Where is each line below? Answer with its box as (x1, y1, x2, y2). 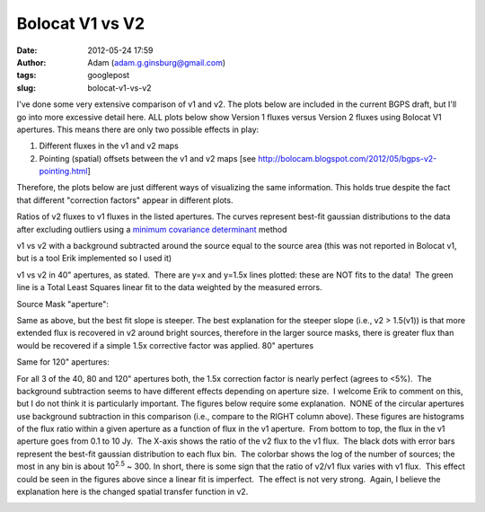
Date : (16, 45, 38, 56)
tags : (16, 70, 37, 81)
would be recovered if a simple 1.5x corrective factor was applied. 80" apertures (16, 340, 314, 350)
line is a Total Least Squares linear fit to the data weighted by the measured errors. (16, 282, 322, 293)
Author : (16, 57, 47, 67)
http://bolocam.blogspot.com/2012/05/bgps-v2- (257, 153, 437, 163)
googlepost (87, 70, 130, 81)
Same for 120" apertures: (16, 357, 110, 367)
